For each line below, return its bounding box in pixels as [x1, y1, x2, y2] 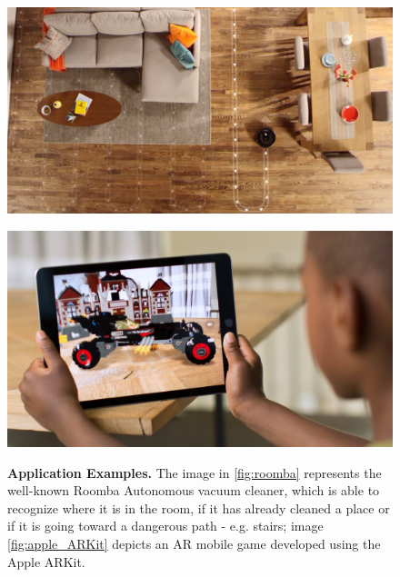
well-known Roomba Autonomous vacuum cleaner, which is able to [7, 481, 380, 500]
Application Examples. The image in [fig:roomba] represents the [7, 463, 382, 482]
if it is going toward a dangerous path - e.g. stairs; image [7, 516, 324, 535]
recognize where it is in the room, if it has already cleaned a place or [7, 498, 390, 517]
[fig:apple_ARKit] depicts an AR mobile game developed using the [7, 533, 381, 552]
